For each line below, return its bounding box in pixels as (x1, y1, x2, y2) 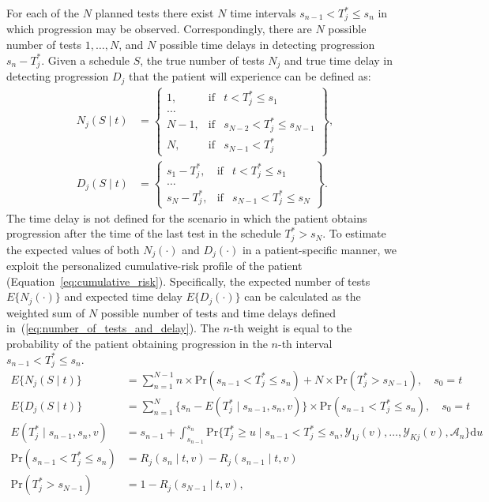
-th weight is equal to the (229, 320, 352, 336)
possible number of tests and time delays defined (100, 304, 336, 320)
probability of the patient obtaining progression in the (6, 335, 268, 351)
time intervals (230, 5, 296, 21)
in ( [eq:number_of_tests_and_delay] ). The (6, 320, 220, 336)
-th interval (277, 335, 333, 351)
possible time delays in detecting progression (159, 36, 375, 53)
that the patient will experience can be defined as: (129, 68, 371, 84)
